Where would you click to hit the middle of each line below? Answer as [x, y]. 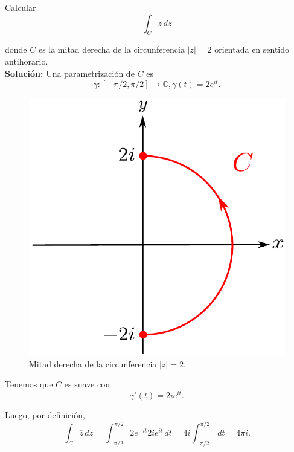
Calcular [21, 7]
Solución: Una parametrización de [70, 73]
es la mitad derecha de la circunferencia [111, 49]
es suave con [87, 384]
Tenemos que [29, 384]
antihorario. [27, 61]
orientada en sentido [252, 49]
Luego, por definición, [45, 415]
